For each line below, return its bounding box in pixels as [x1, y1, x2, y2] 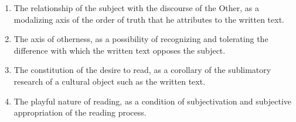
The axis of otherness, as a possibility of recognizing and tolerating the [13, 33, 268, 45]
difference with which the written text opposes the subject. [13, 44, 226, 56]
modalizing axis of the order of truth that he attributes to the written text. [13, 13, 285, 25]
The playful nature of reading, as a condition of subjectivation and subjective [13, 95, 292, 107]
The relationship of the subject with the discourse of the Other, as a [13, 2, 259, 13]
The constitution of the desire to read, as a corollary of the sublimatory [13, 64, 271, 76]
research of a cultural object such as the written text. [13, 75, 206, 87]
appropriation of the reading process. [13, 106, 147, 118]
